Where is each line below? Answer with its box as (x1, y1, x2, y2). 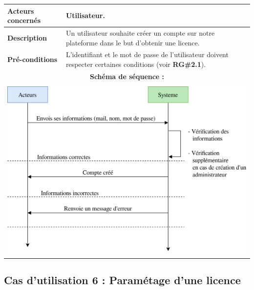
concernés (7, 15, 41, 25)
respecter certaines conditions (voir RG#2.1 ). (65, 59, 206, 69)
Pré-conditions (7, 54, 58, 64)
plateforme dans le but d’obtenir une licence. (65, 37, 200, 47)
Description (7, 32, 47, 42)
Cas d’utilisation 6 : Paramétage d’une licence (4, 272, 241, 288)
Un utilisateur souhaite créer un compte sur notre (65, 27, 215, 38)
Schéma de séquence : (89, 71, 165, 81)
